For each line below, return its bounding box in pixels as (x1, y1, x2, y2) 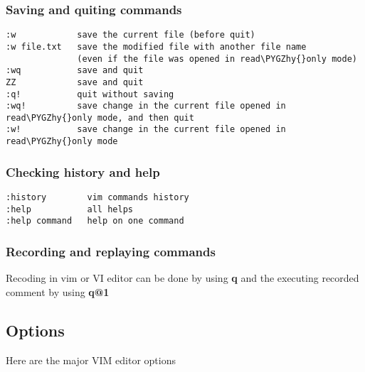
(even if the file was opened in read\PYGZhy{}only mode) (77, 53, 357, 64)
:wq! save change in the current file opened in (6, 101, 286, 111)
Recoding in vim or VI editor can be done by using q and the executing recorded (6, 270, 359, 285)
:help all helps (6, 204, 133, 214)
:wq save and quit (6, 65, 144, 76)
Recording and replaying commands (6, 242, 216, 260)
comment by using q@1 (6, 284, 110, 299)
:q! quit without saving (6, 89, 174, 99)
